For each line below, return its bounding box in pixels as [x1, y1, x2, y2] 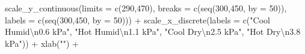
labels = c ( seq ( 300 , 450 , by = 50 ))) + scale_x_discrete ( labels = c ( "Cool [5, 13, 270, 26]
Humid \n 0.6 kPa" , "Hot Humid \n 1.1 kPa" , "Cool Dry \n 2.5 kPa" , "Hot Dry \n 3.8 [5, 25, 301, 38]
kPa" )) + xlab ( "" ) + [5, 37, 79, 49]
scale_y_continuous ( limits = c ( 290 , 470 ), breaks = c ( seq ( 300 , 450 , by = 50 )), [5, 2, 287, 14]
